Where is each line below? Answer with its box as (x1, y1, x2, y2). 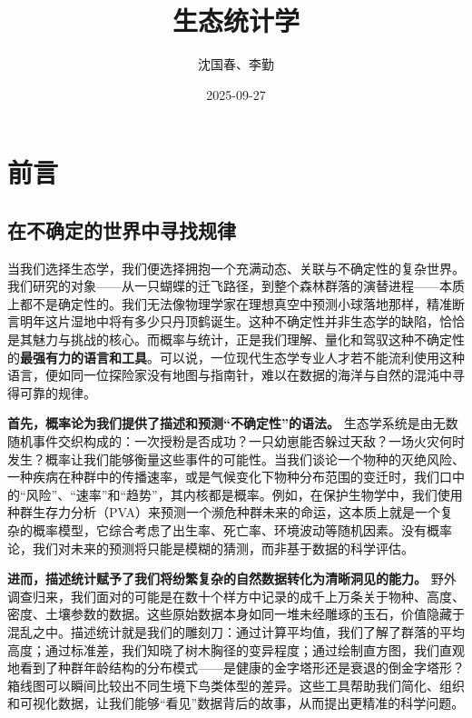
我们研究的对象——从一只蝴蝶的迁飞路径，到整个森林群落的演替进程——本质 (7, 276, 465, 295)
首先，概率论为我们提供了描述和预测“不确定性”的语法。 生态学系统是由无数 (7, 414, 458, 433)
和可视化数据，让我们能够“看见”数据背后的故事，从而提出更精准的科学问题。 (7, 693, 465, 713)
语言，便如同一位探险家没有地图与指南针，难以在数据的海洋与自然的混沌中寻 (7, 365, 465, 384)
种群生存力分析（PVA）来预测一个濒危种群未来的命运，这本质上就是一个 (7, 503, 440, 522)
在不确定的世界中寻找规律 (7, 215, 236, 244)
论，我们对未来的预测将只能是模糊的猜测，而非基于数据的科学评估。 (7, 538, 414, 557)
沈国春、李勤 (198, 55, 274, 74)
